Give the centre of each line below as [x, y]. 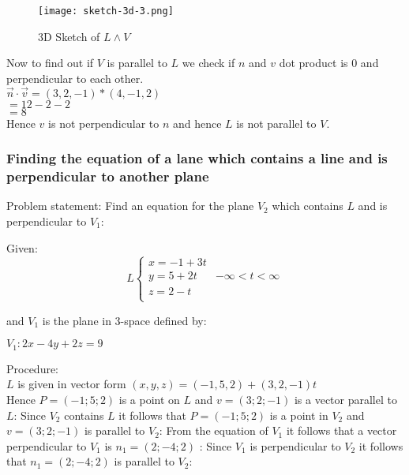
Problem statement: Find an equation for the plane [130, 206]
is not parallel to [276, 123]
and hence [197, 123]
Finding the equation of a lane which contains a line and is [197, 158]
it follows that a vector [341, 430]
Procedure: [33, 368]
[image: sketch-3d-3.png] [106, 11]
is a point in [299, 415]
